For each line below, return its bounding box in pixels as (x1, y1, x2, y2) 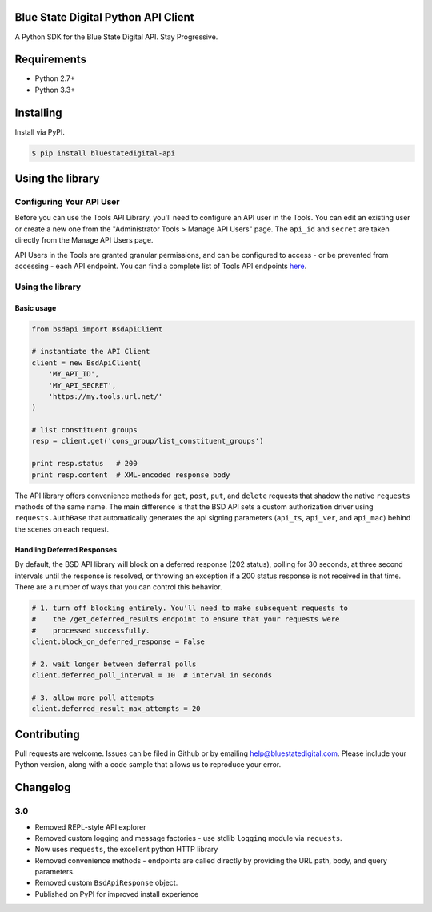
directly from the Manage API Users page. (14, 235, 154, 245)
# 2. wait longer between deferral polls (31, 659, 197, 669)
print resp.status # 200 (31, 459, 138, 468)
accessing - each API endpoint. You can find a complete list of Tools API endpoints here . (14, 261, 307, 271)
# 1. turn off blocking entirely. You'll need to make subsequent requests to (31, 603, 348, 613)
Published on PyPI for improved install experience (34, 889, 199, 898)
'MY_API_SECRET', (48, 380, 117, 390)
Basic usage (14, 303, 57, 312)
